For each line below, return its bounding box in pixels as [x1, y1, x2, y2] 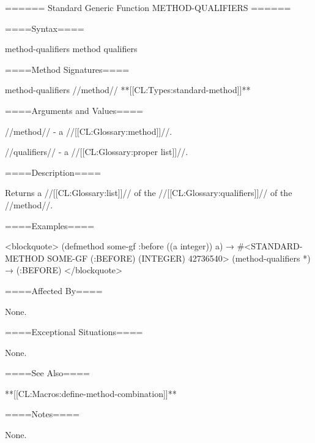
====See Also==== [5, 366, 90, 379]
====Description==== [5, 165, 102, 178]
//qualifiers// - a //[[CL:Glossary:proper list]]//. [5, 145, 188, 158]
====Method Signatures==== [5, 62, 130, 75]
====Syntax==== [5, 21, 84, 34]
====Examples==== [5, 219, 95, 232]
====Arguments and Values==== [5, 104, 143, 116]
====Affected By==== [5, 284, 103, 297]
